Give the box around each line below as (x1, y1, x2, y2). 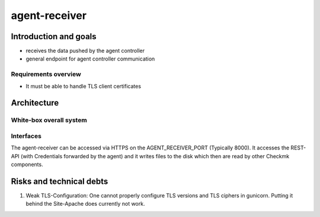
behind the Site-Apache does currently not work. (25, 200, 145, 208)
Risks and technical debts (11, 176, 108, 186)
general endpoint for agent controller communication (25, 55, 155, 62)
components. (11, 161, 44, 168)
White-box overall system (11, 116, 87, 125)
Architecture (11, 98, 59, 108)
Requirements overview (11, 70, 81, 78)
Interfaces (11, 132, 41, 140)
